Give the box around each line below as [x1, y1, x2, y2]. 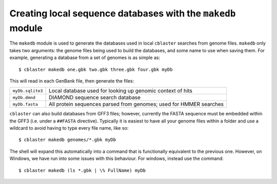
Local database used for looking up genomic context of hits [49, 87, 192, 94]
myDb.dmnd [12, 95, 36, 100]
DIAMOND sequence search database [49, 94, 141, 101]
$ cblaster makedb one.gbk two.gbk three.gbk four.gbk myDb [18, 67, 173, 72]
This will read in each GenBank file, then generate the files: [9, 77, 134, 84]
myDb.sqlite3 [12, 88, 43, 93]
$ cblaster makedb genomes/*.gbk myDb [18, 137, 116, 143]
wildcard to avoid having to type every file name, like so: [9, 125, 129, 131]
